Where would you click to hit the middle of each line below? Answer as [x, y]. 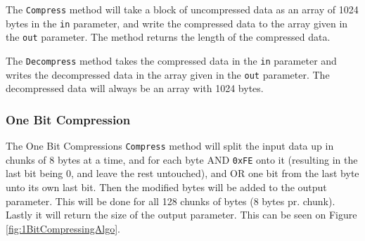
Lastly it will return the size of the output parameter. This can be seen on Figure [181, 215]
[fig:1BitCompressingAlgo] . [63, 228]
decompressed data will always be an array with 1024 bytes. [135, 88]
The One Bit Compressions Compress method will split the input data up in [170, 146]
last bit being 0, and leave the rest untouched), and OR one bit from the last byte [182, 173]
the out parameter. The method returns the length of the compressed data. [168, 37]
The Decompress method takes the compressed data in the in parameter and [171, 60]
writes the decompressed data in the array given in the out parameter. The [168, 74]
